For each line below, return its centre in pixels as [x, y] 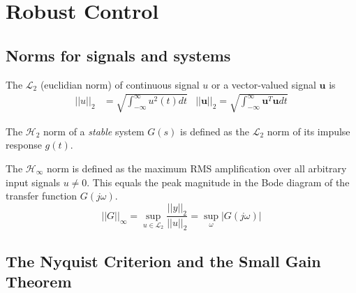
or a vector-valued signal [264, 84]
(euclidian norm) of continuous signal [120, 84]
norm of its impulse [309, 131]
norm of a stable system [94, 131]
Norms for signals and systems [118, 55]
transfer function [42, 196]
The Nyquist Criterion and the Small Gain [163, 261]
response [24, 145]
